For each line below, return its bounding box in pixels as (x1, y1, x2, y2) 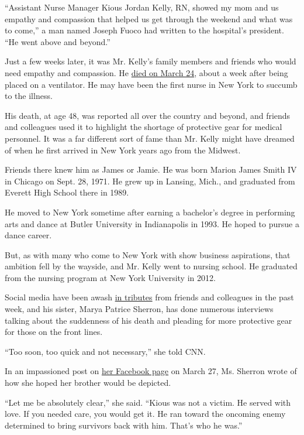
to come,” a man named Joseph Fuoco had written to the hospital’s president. (5, 24, 284, 36)
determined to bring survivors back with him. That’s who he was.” (5, 419, 243, 431)
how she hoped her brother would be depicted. (5, 376, 171, 389)
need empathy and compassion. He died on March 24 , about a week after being (5, 66, 288, 78)
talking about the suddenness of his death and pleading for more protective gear (5, 314, 292, 326)
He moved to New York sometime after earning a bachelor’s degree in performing (5, 205, 295, 218)
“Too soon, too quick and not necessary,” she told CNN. (5, 345, 206, 357)
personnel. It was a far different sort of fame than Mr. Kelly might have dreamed (5, 132, 295, 144)
